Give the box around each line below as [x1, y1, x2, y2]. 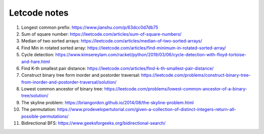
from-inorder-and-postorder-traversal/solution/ [21, 79, 117, 85]
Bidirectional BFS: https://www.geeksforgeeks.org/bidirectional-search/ [21, 120, 166, 126]
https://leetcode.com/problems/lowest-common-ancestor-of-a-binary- [104, 86, 247, 92]
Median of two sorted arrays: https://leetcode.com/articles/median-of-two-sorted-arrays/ [21, 38, 202, 44]
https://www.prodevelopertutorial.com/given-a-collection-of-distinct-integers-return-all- [57, 107, 237, 112]
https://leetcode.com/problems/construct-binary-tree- [141, 72, 251, 78]
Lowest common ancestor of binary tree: [21, 86, 104, 92]
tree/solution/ [21, 93, 49, 99]
